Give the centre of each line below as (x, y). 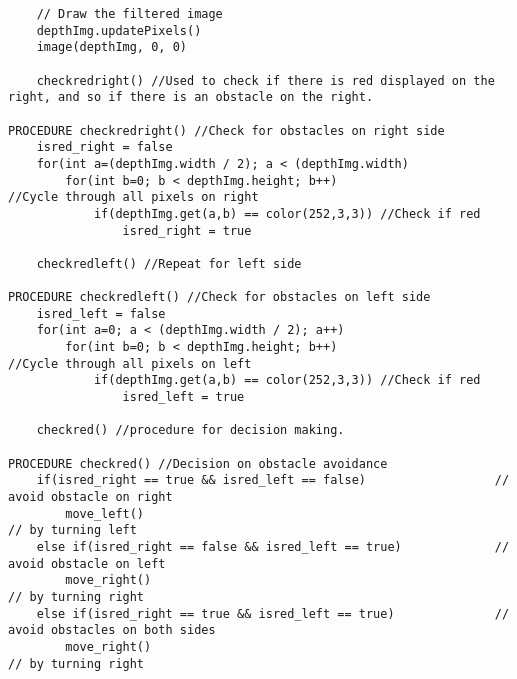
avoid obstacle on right (90, 497)
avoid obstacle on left (87, 563)
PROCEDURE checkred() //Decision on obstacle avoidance (198, 463)
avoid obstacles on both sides (112, 630)
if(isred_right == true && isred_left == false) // (273, 480)
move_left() (105, 513)
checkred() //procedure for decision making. (190, 430)
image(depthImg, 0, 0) (111, 47)
